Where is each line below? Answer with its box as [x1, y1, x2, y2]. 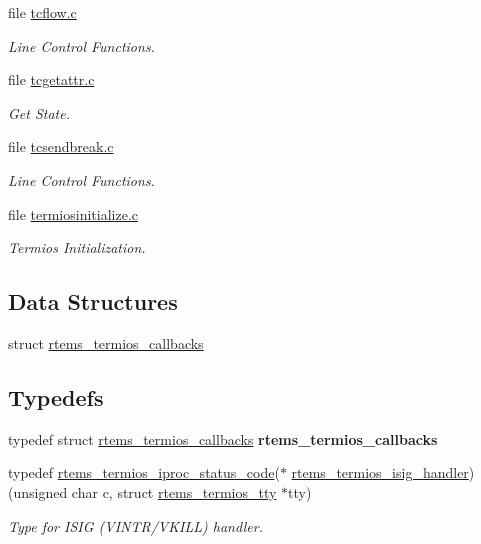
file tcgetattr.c [8, 69, 95, 90]
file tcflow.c [8, 2, 77, 22]
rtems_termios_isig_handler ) [291, 462, 475, 483]
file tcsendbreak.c [8, 136, 114, 157]
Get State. [8, 102, 70, 123]
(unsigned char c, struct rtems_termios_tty [8, 481, 277, 502]
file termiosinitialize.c [8, 203, 139, 224]
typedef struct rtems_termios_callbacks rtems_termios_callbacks [8, 428, 438, 449]
